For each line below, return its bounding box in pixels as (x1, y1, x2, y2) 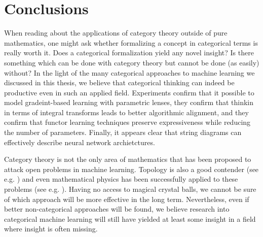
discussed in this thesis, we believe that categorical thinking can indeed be (4, 77, 235, 88)
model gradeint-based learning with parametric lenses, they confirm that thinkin (4, 97, 254, 108)
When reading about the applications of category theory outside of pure (4, 27, 228, 38)
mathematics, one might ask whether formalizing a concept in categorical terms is (4, 37, 258, 48)
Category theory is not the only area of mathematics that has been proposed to (4, 154, 251, 164)
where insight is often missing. (4, 223, 98, 234)
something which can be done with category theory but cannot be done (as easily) (4, 57, 259, 67)
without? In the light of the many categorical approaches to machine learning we (4, 67, 255, 78)
